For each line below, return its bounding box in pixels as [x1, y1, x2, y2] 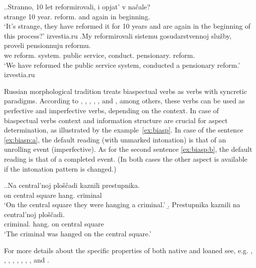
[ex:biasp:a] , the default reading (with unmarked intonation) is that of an [4, 134, 226, 144]
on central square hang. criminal [4, 189, 102, 200]
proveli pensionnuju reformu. [4, 40, 91, 50]
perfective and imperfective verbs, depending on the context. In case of [4, 105, 219, 115]
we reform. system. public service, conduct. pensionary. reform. [4, 49, 195, 60]
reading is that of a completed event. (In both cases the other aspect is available [4, 153, 248, 164]
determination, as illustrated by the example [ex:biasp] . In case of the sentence [4, 125, 244, 135]
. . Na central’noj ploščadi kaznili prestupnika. [4, 180, 140, 190]
